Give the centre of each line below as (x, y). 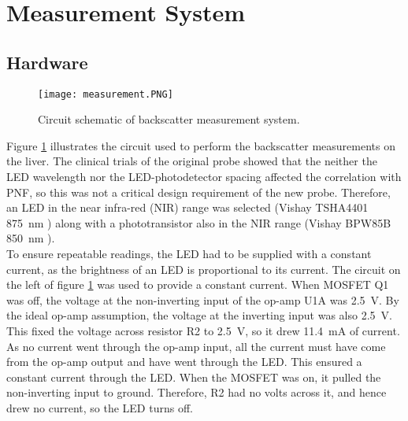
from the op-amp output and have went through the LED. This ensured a (184, 362)
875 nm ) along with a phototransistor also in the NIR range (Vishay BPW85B (199, 222)
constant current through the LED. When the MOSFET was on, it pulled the (194, 377)
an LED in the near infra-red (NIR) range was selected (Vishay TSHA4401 (187, 207)
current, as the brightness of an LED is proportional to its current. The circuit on (204, 269)
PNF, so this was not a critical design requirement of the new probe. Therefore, (198, 192)
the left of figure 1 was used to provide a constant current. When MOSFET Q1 (198, 284)
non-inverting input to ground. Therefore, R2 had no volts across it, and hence (197, 392)
